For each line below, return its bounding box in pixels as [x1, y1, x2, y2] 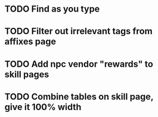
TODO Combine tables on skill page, [4, 91, 154, 102]
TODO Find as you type [4, 3, 100, 15]
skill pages [4, 69, 49, 80]
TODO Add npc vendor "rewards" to [4, 58, 153, 69]
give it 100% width [4, 101, 81, 113]
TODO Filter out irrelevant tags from [4, 26, 153, 37]
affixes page [4, 36, 57, 47]
